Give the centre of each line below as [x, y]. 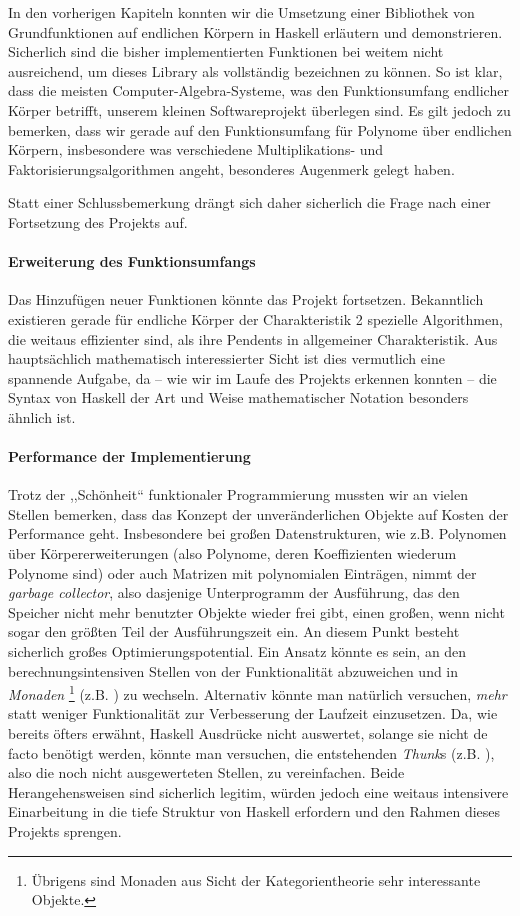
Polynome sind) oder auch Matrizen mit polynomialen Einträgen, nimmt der [242, 572]
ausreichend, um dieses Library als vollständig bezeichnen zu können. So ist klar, [255, 70]
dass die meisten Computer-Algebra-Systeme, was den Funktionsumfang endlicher [258, 90]
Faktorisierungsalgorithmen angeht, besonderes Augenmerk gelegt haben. [231, 168]
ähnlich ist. [42, 416]
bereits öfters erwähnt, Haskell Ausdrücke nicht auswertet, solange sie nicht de [248, 733]
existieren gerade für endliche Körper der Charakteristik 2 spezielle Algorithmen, [255, 318]
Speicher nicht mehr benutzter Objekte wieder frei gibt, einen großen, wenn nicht [256, 611]
